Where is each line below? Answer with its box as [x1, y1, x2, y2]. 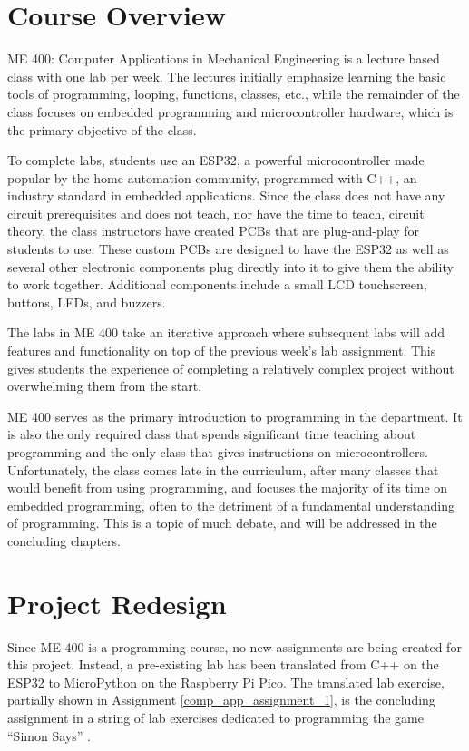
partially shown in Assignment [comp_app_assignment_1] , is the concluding [7, 690, 435, 709]
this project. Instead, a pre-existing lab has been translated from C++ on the [7, 655, 439, 674]
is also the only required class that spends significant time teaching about [7, 424, 416, 444]
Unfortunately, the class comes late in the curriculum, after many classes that [7, 460, 439, 479]
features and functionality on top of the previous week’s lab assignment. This [7, 341, 436, 360]
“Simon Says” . [7, 726, 91, 745]
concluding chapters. [7, 531, 121, 550]
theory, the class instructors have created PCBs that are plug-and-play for [7, 221, 420, 240]
